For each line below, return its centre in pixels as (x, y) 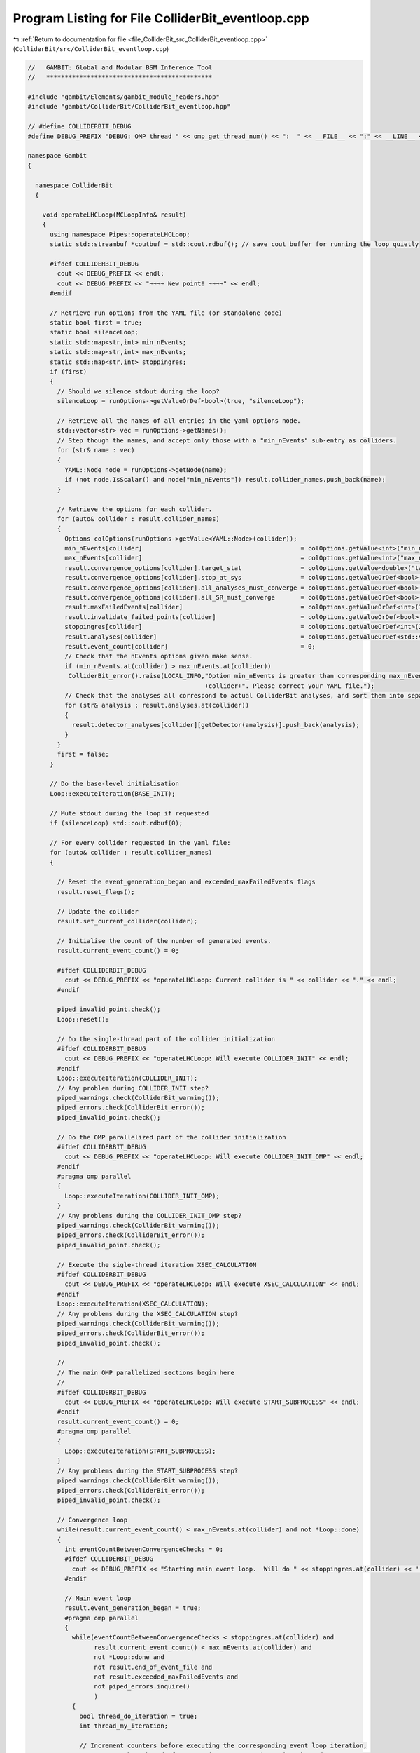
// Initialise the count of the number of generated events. (164, 941)
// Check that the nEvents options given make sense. (159, 656)
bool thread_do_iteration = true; (139, 1716)
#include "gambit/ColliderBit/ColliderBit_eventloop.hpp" (129, 107)
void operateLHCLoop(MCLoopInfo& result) (114, 215)
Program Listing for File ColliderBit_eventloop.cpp (161, 18)
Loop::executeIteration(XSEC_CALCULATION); (133, 1304)
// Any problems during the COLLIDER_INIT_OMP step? (149, 1216)
